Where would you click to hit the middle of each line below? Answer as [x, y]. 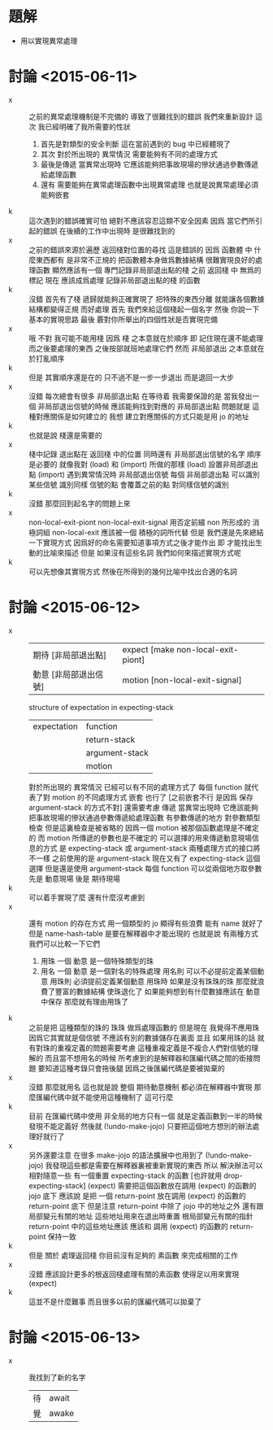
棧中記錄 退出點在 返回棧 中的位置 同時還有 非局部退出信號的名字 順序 [145, 454]
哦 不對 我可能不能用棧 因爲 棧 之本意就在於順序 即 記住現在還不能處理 [146, 338]
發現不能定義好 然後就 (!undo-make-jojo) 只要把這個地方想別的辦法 [141, 1126]
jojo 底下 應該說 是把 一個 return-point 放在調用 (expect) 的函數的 [137, 1196]
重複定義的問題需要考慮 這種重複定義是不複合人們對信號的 [154, 1048]
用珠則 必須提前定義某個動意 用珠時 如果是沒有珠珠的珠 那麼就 [154, 981]
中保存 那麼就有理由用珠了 [84, 1001]
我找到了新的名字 [57, 1377]
